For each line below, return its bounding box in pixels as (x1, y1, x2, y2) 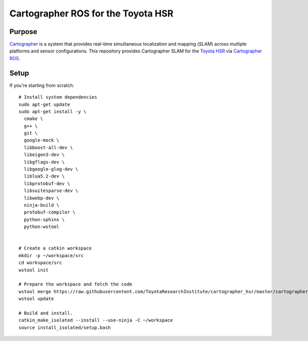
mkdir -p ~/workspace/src (18, 253, 84, 258)
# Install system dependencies (18, 94, 98, 100)
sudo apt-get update (18, 101, 70, 107)
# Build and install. (18, 310, 73, 316)
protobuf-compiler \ (24, 209, 76, 216)
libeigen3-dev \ (24, 152, 65, 158)
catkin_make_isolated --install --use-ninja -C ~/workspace (18, 317, 173, 324)
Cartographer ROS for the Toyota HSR (9, 8, 174, 19)
